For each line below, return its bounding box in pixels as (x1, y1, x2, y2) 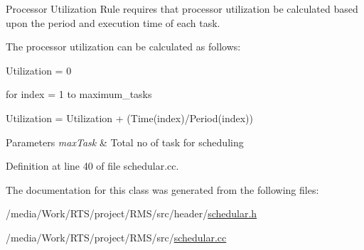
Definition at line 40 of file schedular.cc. (6, 158, 179, 173)
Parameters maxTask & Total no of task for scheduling (6, 134, 244, 149)
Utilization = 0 (6, 62, 72, 77)
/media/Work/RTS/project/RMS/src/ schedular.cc (6, 229, 227, 244)
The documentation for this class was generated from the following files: (6, 182, 319, 197)
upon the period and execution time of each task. (6, 15, 220, 30)
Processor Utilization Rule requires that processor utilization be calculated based (6, 1, 358, 16)
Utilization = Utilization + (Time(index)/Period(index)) (6, 110, 253, 125)
